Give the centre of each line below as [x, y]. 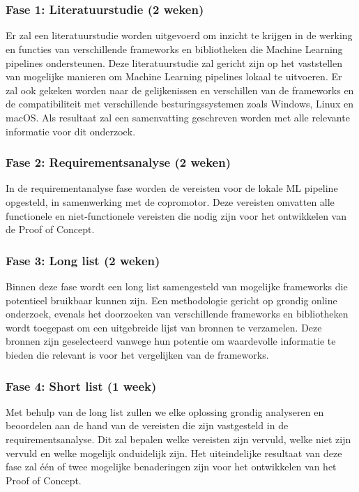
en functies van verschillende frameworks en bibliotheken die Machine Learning [174, 49]
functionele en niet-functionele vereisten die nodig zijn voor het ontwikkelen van [176, 215]
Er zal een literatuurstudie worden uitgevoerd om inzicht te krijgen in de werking [179, 35]
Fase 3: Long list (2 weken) [83, 260]
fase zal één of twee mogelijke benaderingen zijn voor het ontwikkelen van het [171, 467]
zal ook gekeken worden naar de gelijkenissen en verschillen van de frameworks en [180, 90]
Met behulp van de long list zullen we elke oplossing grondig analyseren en [165, 411]
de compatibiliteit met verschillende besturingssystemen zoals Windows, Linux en [179, 104]
